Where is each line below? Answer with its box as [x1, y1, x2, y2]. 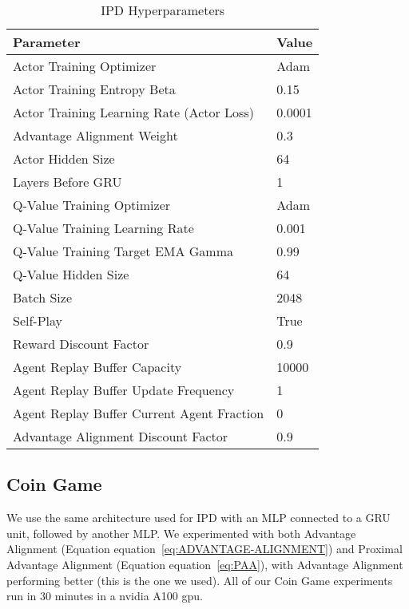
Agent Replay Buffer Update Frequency [13, 381, 235, 399]
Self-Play [13, 311, 63, 330]
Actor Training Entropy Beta [13, 80, 176, 98]
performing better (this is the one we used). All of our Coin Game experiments [6, 571, 393, 588]
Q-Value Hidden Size [13, 265, 129, 283]
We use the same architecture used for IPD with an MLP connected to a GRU [6, 509, 391, 526]
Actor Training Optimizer [13, 57, 157, 75]
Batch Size [13, 288, 72, 306]
